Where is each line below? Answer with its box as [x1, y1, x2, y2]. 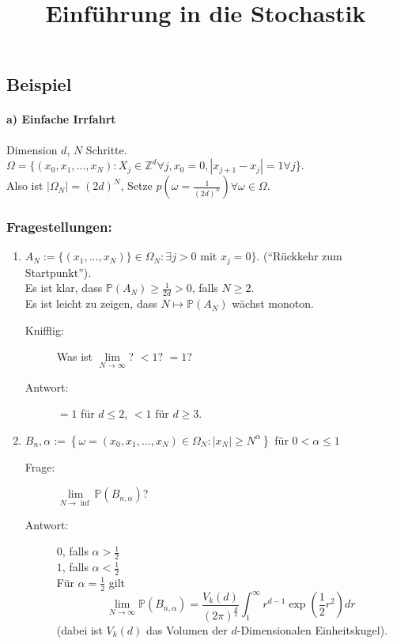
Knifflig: [25, 321, 64, 338]
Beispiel [6, 72, 72, 97]
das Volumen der [145, 622, 228, 638]
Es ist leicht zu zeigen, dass [25, 295, 157, 312]
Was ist [56, 348, 93, 365]
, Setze [120, 177, 153, 194]
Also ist [6, 177, 43, 194]
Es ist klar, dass [25, 279, 103, 296]
